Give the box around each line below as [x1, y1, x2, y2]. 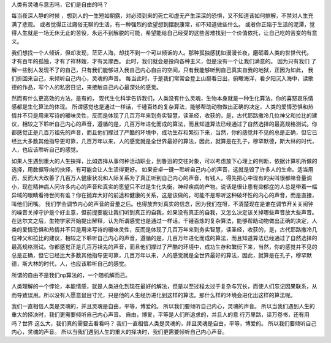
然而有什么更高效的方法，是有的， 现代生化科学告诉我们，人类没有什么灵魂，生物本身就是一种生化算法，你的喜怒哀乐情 [11, 94, 314, 102]
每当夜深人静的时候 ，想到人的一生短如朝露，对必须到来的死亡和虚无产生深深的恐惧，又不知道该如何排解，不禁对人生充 [11, 12, 314, 20]
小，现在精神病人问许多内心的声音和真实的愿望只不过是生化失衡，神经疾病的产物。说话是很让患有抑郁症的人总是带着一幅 [11, 183, 318, 190]
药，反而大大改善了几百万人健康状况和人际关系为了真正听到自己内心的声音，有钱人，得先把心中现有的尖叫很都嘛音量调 [11, 175, 312, 182]
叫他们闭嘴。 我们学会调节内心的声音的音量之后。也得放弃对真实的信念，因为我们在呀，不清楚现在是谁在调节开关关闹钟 [11, 200, 314, 208]
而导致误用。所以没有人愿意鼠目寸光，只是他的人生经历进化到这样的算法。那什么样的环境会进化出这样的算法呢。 [11, 291, 296, 298]
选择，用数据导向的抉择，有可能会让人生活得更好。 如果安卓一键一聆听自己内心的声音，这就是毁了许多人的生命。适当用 [11, 166, 314, 173]
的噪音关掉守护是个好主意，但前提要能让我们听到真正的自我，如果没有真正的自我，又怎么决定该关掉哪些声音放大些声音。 [11, 208, 318, 216]
